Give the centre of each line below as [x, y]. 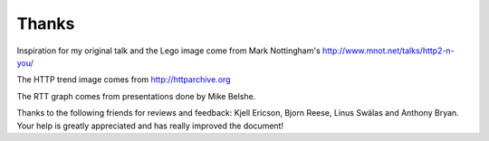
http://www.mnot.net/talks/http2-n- [388, 51]
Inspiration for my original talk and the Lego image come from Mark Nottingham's [168, 51]
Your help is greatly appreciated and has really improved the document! [150, 126]
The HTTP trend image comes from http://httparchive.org [124, 80]
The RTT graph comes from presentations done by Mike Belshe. [136, 96]
